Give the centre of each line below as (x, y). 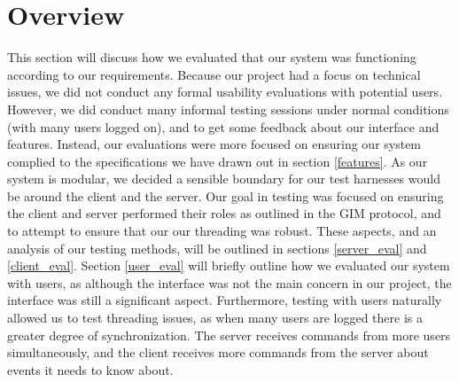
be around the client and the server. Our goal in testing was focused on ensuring (226, 195)
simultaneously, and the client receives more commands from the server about (218, 352)
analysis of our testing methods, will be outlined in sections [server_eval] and (217, 248)
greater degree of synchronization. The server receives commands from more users (229, 335)
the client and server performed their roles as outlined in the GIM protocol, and (224, 213)
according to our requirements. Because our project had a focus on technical (214, 74)
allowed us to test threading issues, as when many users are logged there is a (215, 318)
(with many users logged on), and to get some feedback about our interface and (223, 126)
